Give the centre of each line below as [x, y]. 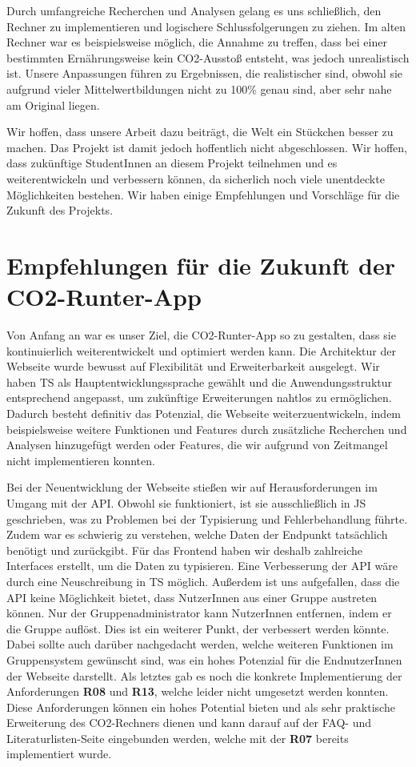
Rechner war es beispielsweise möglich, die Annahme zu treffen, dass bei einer [197, 42]
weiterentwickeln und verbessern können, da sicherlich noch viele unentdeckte [196, 178]
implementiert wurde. [59, 754]
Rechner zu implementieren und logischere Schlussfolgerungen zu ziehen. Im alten [206, 26]
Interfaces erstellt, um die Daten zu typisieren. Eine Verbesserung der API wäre [202, 566]
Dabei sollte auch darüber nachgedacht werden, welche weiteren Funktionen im [200, 644]
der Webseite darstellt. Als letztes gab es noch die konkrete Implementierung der [204, 675]
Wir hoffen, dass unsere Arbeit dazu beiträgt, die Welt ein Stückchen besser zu [200, 132]
